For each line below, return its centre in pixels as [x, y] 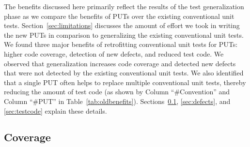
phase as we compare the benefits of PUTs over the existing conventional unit [119, 16]
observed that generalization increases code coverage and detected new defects [120, 63]
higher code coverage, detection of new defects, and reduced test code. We [114, 53]
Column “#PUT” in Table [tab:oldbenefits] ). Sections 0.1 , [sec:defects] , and [117, 101]
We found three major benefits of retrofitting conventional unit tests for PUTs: [121, 44]
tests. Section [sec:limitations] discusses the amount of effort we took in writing [122, 25]
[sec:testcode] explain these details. [55, 110]
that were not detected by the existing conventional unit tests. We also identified [124, 73]
